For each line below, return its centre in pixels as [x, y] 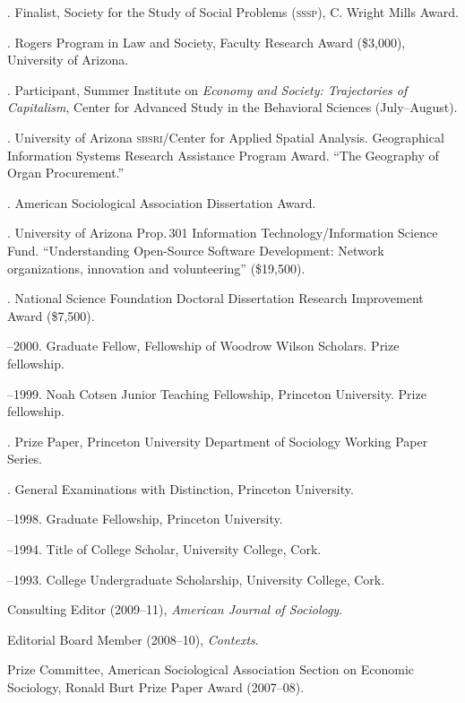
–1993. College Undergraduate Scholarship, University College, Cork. [196, 579]
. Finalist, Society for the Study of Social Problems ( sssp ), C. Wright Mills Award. [233, 12]
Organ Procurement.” [66, 173]
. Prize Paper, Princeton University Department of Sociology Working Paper [218, 441]
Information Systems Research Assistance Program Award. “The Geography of [223, 155]
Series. [25, 459]
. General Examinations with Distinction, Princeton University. [181, 488]
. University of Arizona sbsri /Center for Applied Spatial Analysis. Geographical [226, 137]
